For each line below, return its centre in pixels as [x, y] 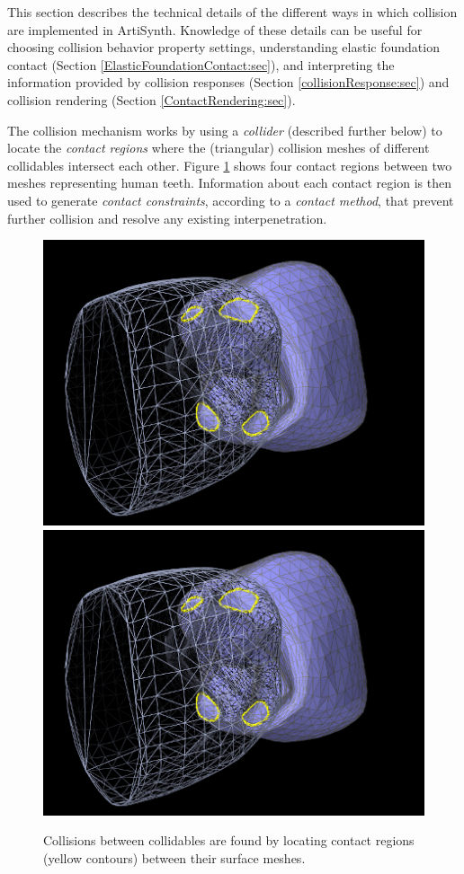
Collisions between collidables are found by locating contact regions [229, 840]
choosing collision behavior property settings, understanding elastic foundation [223, 47]
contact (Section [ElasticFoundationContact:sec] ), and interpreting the [201, 64]
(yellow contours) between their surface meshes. [174, 857]
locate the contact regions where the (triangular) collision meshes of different [219, 148]
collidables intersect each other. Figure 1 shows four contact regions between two [230, 165]
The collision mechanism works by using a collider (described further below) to [225, 130]
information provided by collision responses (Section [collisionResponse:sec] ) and [228, 82]
